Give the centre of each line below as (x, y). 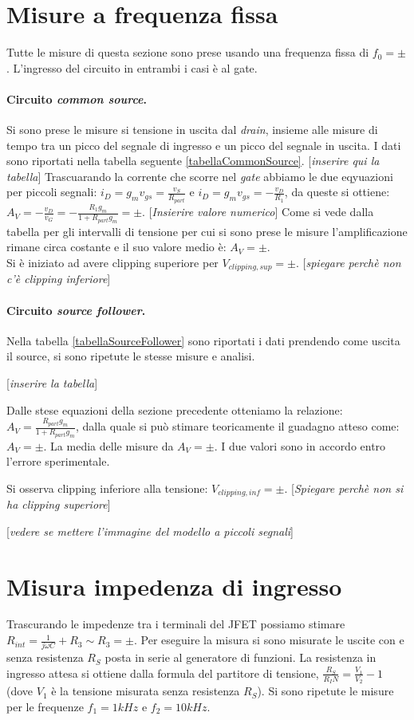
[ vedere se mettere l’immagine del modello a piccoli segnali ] (150, 531)
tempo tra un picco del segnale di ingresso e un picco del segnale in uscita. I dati (204, 145)
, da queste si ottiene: (337, 192)
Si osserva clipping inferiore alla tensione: (107, 488)
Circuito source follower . (76, 310)
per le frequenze (45, 706)
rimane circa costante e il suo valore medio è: (116, 247)
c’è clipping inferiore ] (59, 279)
